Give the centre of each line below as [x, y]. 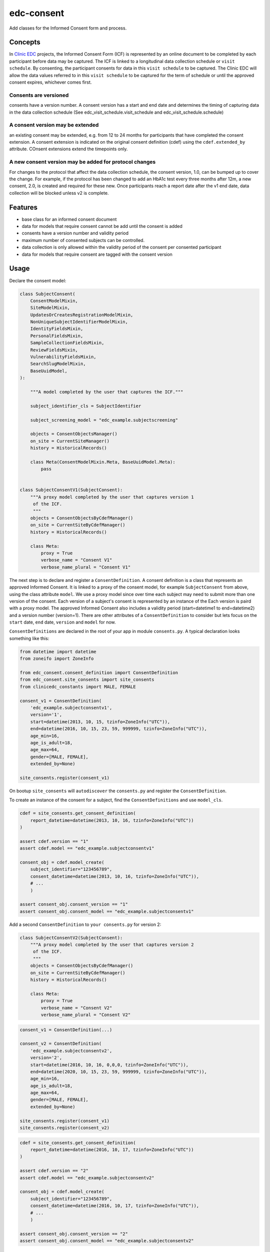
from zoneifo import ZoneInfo [57, 659]
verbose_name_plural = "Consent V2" [86, 1015]
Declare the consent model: [38, 280]
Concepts [25, 42]
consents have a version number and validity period [75, 233]
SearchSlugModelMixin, [58, 364]
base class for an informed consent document [69, 219]
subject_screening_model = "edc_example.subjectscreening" [104, 420]
